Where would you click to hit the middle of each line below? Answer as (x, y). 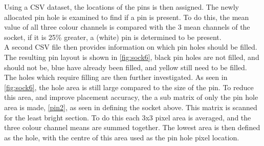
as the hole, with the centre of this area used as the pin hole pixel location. (122, 137)
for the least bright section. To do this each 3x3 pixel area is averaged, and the (128, 117)
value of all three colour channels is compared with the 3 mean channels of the (127, 27)
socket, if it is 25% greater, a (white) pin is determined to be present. (113, 37)
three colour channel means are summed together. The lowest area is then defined (132, 127)
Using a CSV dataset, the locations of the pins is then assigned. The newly (122, 7)
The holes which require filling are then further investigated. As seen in (116, 77)
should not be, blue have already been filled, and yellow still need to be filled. (126, 67)
